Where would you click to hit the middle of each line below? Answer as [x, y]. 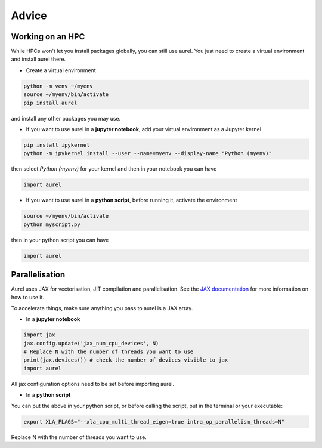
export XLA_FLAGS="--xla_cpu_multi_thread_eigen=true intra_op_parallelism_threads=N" [154, 421]
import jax [39, 335]
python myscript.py [52, 224]
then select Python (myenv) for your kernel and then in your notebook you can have [114, 169]
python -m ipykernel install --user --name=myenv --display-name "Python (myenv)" [148, 153]
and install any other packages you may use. [66, 118]
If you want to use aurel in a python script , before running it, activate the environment [131, 200]
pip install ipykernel [57, 145]
